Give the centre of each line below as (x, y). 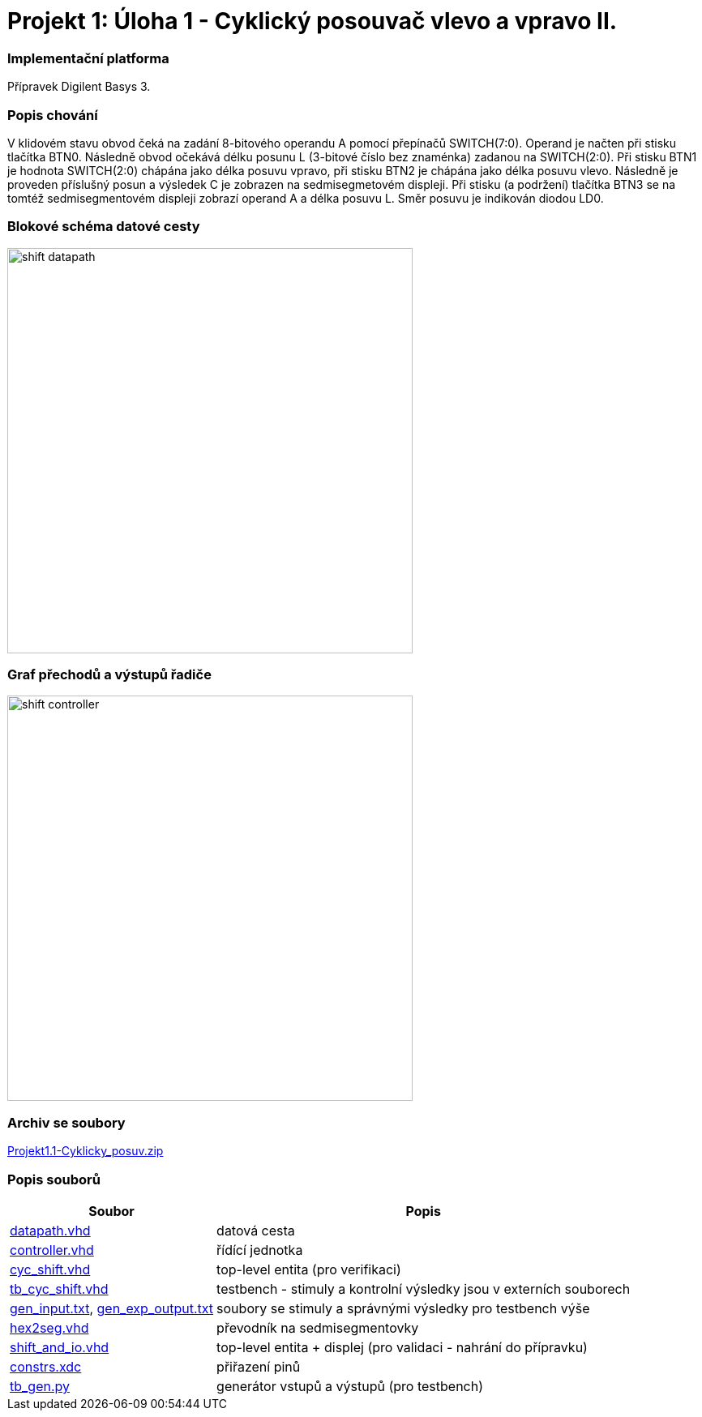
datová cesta (256, 1230)
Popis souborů (54, 1179)
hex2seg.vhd (49, 1327)
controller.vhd (52, 1250)
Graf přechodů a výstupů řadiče (109, 674)
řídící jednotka (260, 1250)
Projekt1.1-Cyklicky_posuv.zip (86, 1151)
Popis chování (53, 115)
